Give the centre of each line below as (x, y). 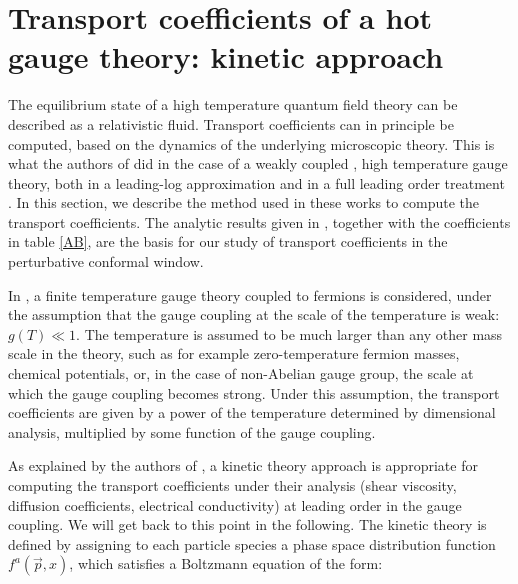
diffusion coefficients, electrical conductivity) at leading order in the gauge (235, 504)
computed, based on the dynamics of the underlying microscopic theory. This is (251, 143)
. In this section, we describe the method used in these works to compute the (244, 202)
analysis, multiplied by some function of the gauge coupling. (192, 431)
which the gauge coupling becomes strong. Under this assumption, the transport (254, 392)
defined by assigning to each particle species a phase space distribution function (252, 543)
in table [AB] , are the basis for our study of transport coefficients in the (228, 241)
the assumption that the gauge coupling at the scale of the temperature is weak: (254, 314)
